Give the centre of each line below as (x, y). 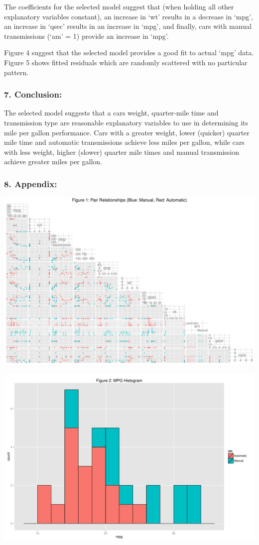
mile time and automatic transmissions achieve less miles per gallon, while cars (124, 142)
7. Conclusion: (33, 94)
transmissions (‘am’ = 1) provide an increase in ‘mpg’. (86, 36)
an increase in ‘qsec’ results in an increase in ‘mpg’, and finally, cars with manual (128, 26)
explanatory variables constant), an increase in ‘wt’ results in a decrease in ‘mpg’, (129, 16)
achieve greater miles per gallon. (53, 162)
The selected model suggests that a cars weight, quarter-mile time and (111, 113)
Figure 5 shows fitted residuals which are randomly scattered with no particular (126, 62)
